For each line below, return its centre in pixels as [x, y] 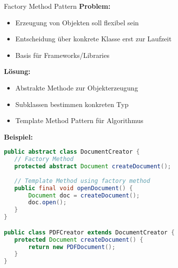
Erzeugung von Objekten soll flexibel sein [77, 22]
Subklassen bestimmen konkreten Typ [72, 104]
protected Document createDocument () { [79, 240]
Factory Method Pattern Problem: [57, 6]
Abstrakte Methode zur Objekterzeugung [77, 87]
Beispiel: [18, 136]
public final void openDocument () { [73, 188]
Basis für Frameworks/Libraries [62, 55]
